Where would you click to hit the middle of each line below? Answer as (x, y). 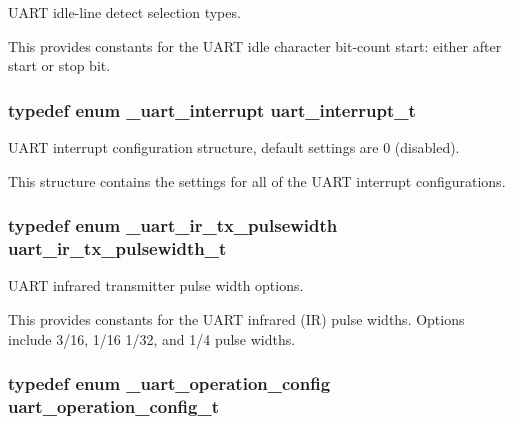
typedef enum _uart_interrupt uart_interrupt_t (212, 109)
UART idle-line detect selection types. (124, 12)
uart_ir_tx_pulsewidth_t (117, 248)
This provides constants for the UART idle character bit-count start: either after (255, 45)
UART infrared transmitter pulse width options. (156, 285)
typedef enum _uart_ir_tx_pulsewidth (173, 225)
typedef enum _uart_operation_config (169, 383)
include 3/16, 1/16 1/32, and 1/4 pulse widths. (152, 338)
